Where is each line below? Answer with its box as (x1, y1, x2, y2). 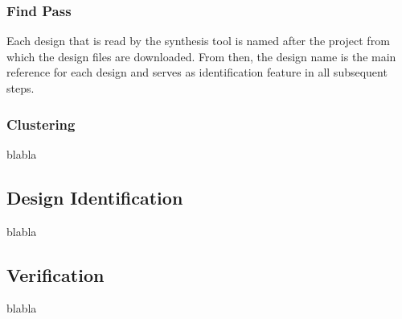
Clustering (6, 114, 76, 134)
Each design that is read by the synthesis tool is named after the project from (6, 32, 390, 49)
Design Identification (6, 184, 183, 209)
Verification (6, 262, 105, 287)
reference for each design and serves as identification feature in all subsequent (6, 64, 388, 81)
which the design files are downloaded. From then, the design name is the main (6, 48, 396, 64)
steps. (6, 80, 35, 96)
